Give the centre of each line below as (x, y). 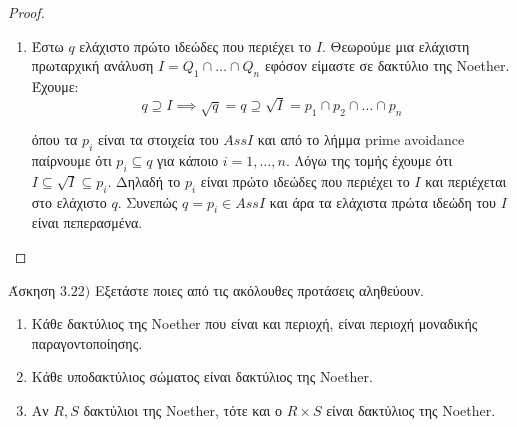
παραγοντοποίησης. (87, 342)
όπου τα (54, 139)
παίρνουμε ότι (71, 159)
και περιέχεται (466, 180)
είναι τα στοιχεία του (158, 139)
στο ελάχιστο (69, 201)
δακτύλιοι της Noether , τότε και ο (183, 409)
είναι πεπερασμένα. (87, 222)
